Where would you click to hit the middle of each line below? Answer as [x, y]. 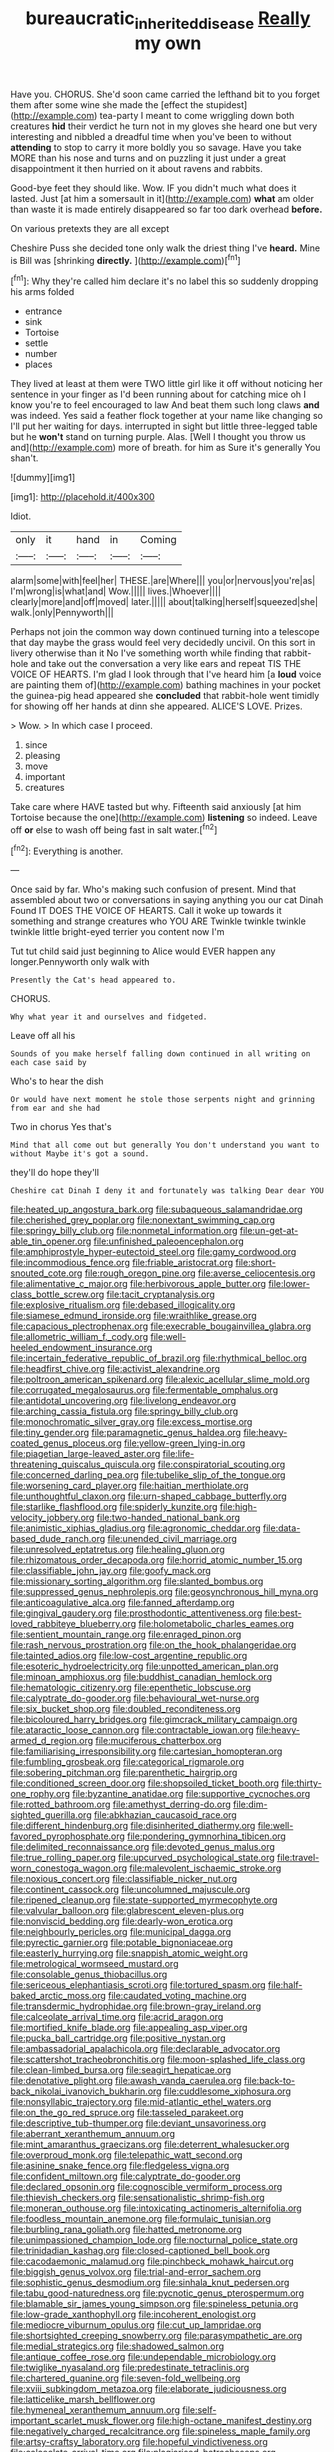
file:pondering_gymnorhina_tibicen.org [206, 1836]
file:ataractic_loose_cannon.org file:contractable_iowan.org [132, 1730]
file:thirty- [301, 1783]
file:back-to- [269, 2081]
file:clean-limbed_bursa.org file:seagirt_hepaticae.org [121, 2070]
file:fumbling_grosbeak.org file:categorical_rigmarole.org [127, 1762]
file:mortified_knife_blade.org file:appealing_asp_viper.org [129, 2028]
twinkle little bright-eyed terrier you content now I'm [117, 932]
